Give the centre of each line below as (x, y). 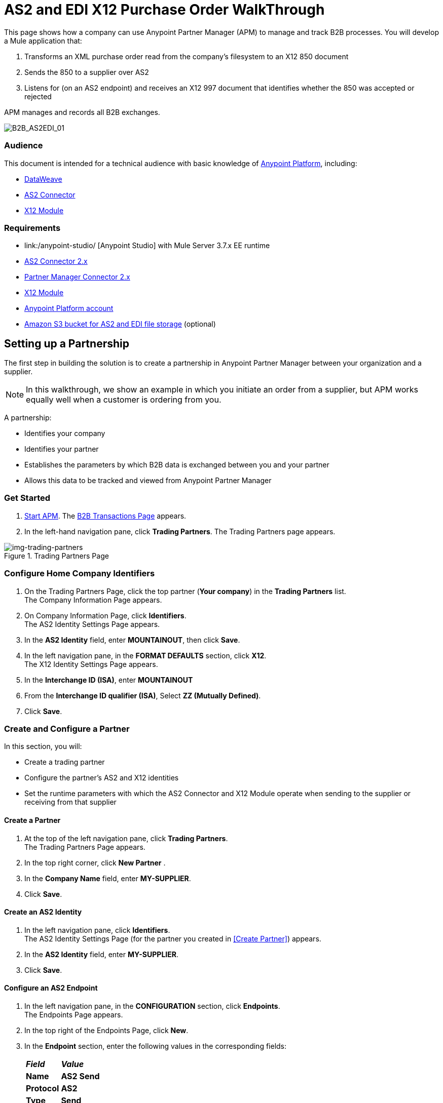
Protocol (43, 1088)
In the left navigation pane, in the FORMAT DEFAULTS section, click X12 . (145, 655)
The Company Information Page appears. (93, 600)
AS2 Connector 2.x (56, 261)
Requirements (32, 228)
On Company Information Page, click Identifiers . (105, 615)
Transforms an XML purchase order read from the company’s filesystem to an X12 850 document (187, 56)
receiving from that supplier (70, 802)
